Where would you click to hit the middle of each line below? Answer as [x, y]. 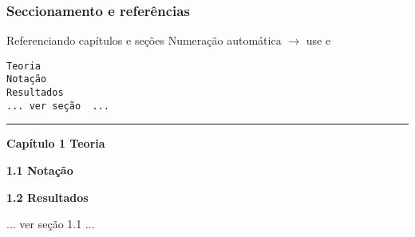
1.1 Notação [40, 170]
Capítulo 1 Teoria [56, 143]
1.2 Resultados [47, 197]
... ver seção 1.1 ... [51, 224]
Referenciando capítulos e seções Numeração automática [144, 40]
